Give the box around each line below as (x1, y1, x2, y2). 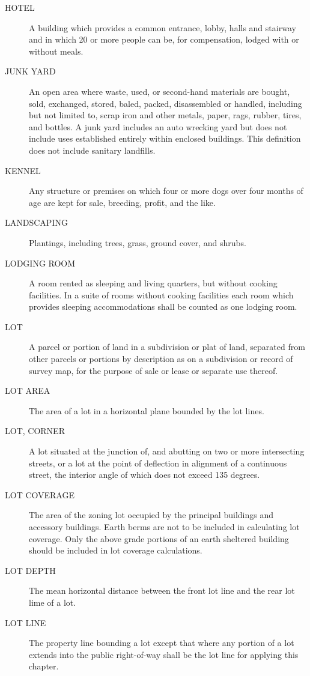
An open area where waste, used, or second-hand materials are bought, (29, 85, 290, 97)
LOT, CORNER (5, 424, 65, 437)
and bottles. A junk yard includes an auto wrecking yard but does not (29, 120, 287, 133)
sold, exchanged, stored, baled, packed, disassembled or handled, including (29, 97, 302, 109)
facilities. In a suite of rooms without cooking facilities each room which (29, 288, 294, 301)
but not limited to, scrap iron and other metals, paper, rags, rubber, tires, (29, 109, 302, 121)
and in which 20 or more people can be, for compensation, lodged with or (29, 33, 299, 46)
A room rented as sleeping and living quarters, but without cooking (29, 277, 278, 289)
